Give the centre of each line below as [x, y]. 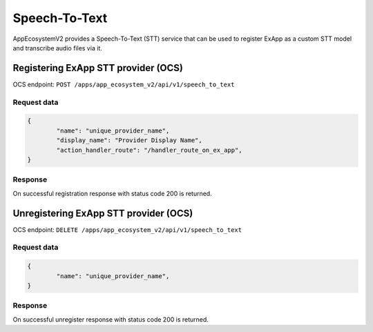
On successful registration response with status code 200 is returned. [112, 193]
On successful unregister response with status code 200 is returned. [111, 319]
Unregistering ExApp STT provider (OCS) [103, 213]
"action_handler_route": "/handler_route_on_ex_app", [149, 150]
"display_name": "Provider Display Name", [130, 140]
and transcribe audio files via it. [58, 48]
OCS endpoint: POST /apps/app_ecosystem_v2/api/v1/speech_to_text [124, 84]
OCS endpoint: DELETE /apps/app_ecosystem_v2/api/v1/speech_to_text [127, 230]
